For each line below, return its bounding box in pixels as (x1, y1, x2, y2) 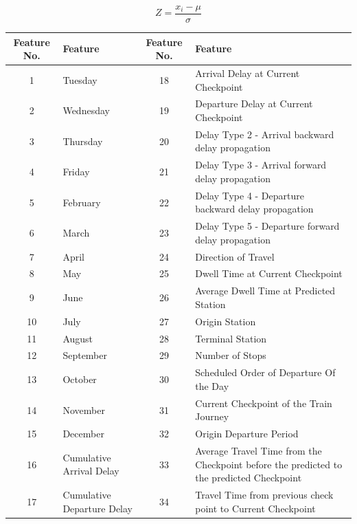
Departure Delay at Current (195, 96, 313, 111)
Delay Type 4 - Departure (195, 188, 304, 202)
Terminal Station (195, 331, 267, 345)
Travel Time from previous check (195, 488, 334, 502)
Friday (62, 164, 90, 179)
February (62, 195, 101, 209)
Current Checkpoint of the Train (195, 395, 332, 410)
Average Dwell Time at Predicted (195, 283, 336, 298)
